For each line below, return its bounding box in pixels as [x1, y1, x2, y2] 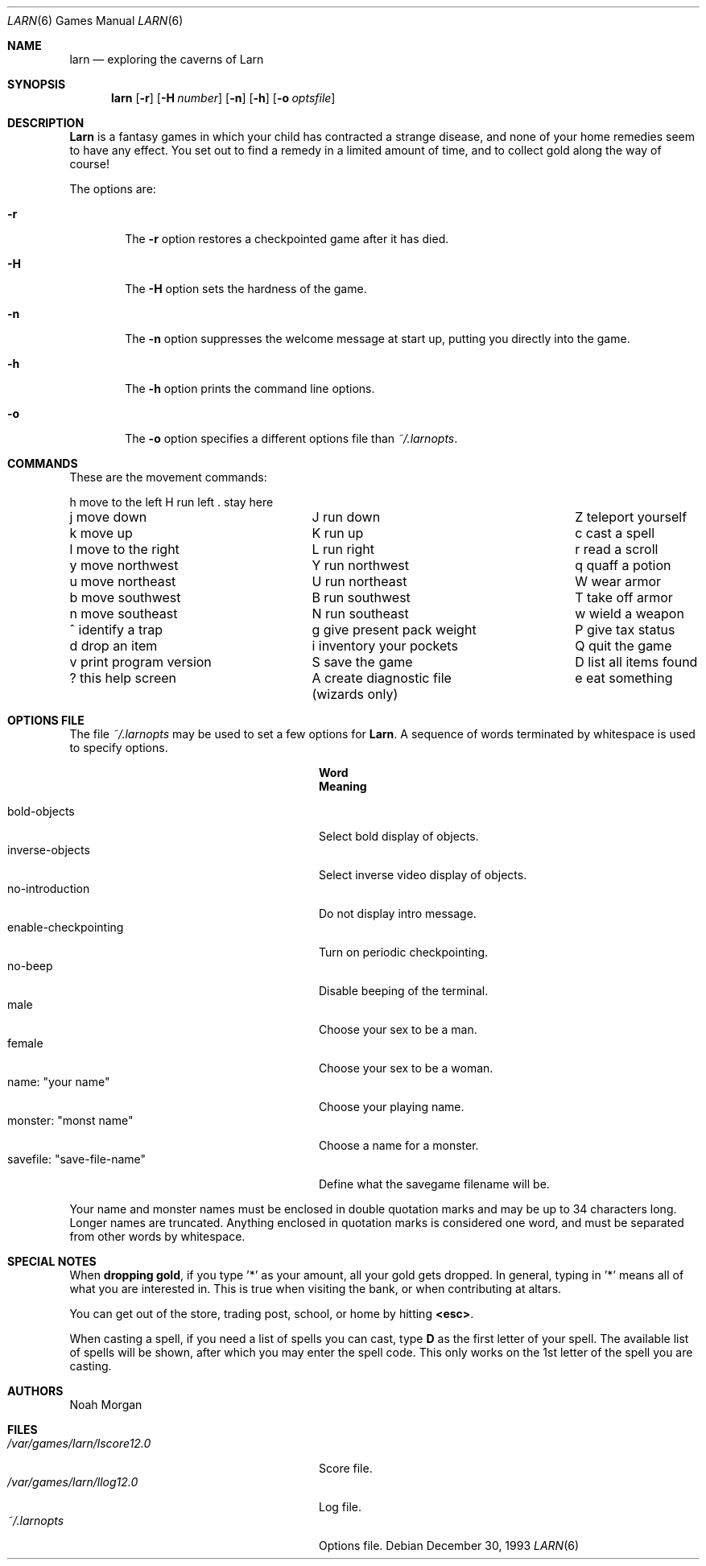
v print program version [69, 654, 212, 670]
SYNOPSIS [7, 77, 66, 91]
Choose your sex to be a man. [319, 1023, 477, 1036]
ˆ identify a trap [69, 622, 163, 638]
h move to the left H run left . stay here [69, 495, 274, 509]
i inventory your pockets [312, 638, 458, 654]
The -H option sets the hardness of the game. [125, 282, 367, 295]
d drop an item [69, 638, 158, 654]
